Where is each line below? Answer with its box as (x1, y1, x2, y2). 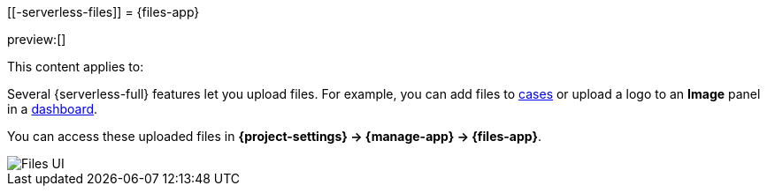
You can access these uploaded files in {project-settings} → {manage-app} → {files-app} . (7, 129, 542, 144)
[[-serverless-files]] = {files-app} (7, 4, 200, 19)
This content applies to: (7, 59, 144, 74)
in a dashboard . (7, 101, 98, 116)
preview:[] (7, 32, 66, 47)
